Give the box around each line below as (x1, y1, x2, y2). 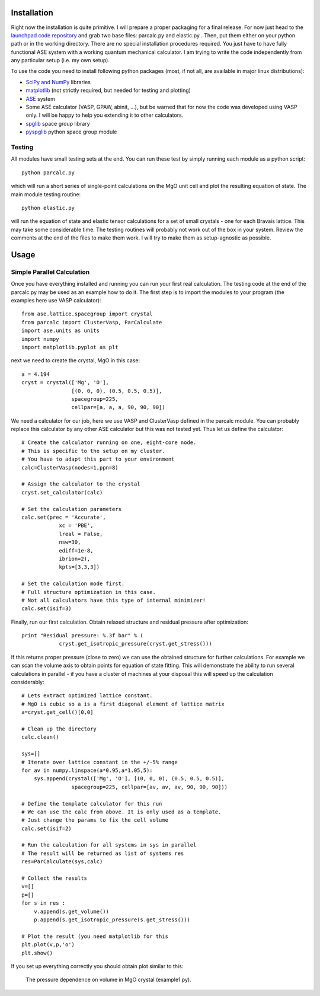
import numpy (21, 336, 59, 342)
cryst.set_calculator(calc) (21, 489, 103, 496)
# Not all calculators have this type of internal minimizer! (21, 596, 206, 604)
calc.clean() (21, 734, 59, 740)
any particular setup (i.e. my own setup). (11, 57, 110, 64)
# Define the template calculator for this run (21, 800, 162, 807)
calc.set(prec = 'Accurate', (21, 514, 106, 521)
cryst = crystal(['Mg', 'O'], (21, 379, 110, 386)
